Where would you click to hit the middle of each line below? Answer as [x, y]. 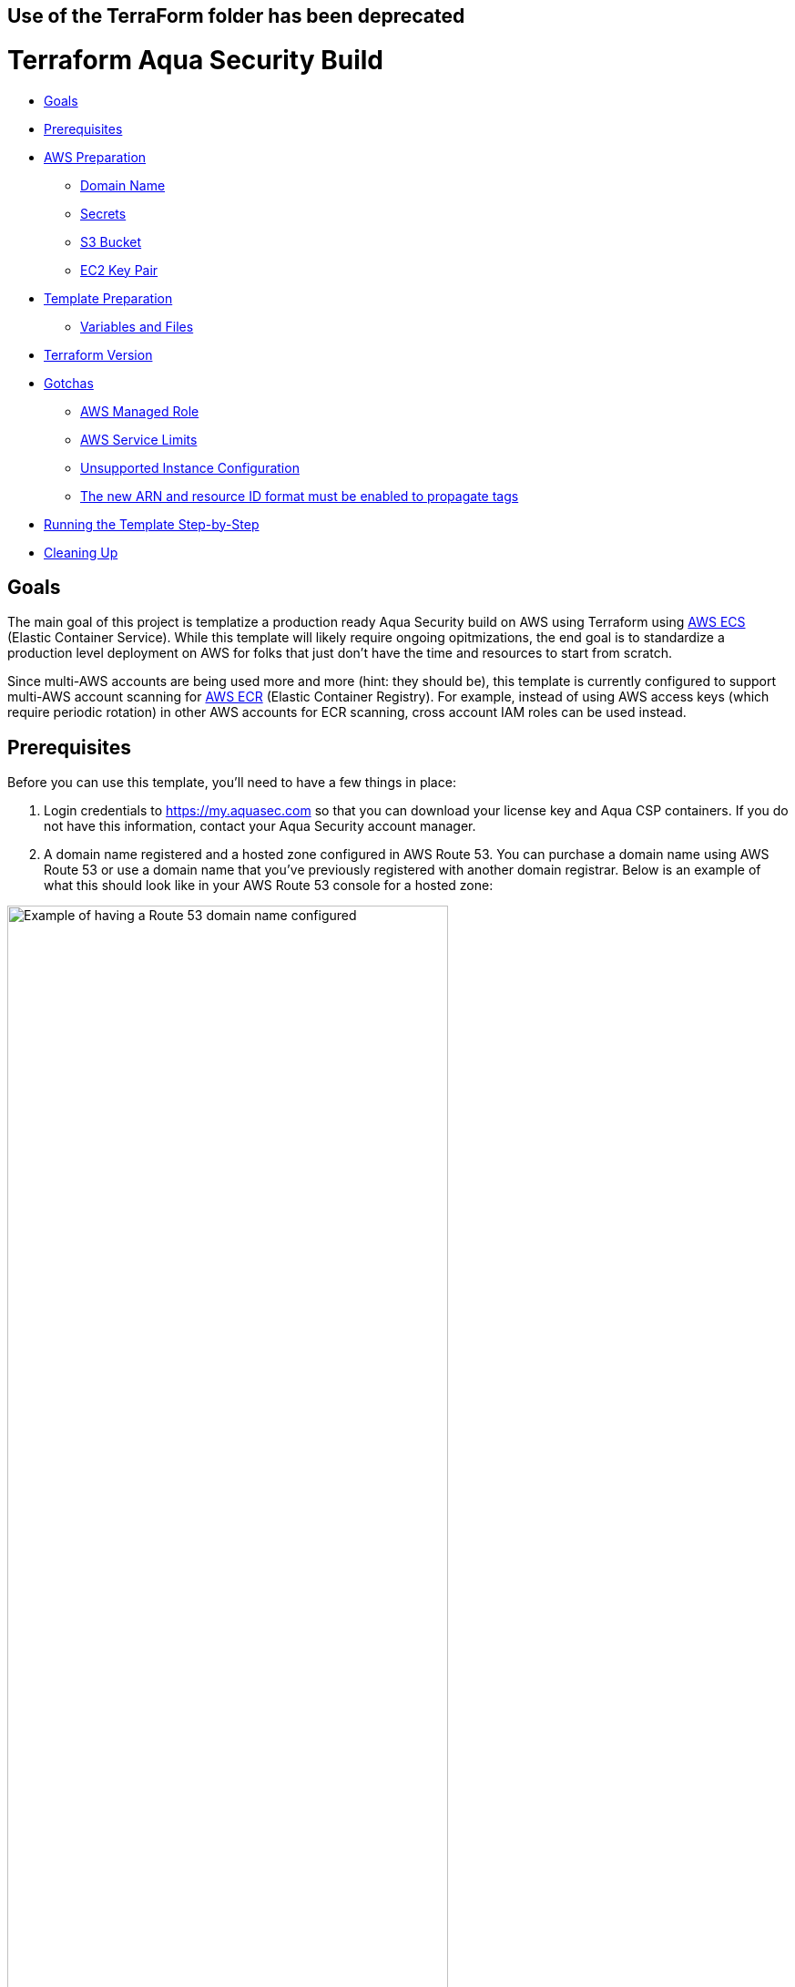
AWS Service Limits [139, 439]
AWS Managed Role [140, 411]
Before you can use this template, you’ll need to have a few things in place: [232, 783]
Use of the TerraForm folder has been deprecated [236, 16]
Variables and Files [137, 326]
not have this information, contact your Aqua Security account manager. [260, 826]
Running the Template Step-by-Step [152, 524]
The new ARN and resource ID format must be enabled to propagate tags [300, 496]
